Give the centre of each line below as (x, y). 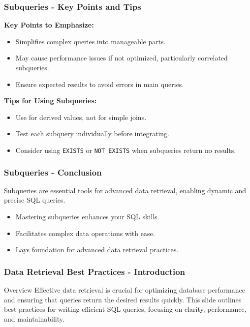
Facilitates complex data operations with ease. (85, 233)
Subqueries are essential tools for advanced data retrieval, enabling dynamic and (125, 190)
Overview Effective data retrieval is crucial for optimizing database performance (125, 290)
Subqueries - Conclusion (53, 172)
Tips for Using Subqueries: (50, 101)
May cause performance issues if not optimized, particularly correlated (122, 58)
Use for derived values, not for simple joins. (81, 117)
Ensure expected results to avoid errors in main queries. (100, 84)
